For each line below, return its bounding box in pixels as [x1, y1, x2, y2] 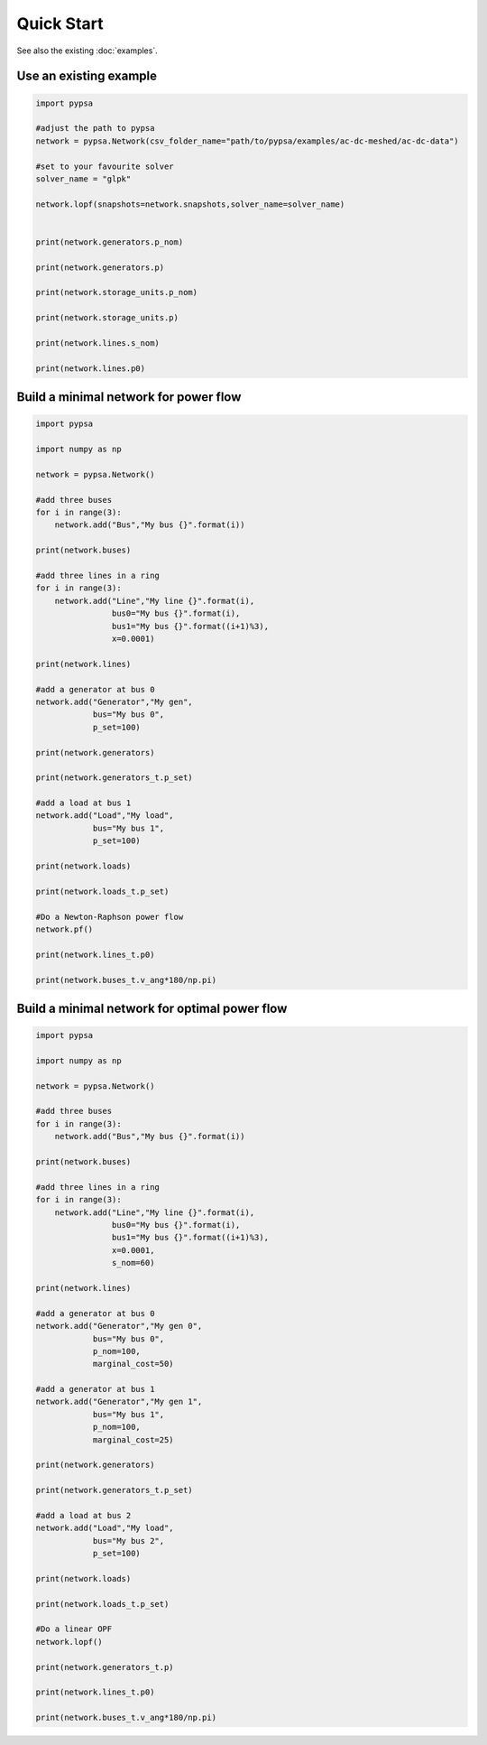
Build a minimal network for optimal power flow [16, 1000, 288, 1016]
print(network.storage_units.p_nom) [35, 287, 198, 298]
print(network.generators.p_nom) [35, 237, 184, 247]
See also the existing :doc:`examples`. [16, 45, 158, 56]
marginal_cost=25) [92, 1434, 175, 1444]
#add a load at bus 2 [35, 1510, 132, 1520]
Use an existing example [16, 69, 158, 84]
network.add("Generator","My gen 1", [35, 1397, 203, 1407]
